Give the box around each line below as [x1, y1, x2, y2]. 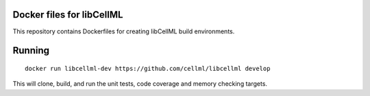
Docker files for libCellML [12, 9, 123, 20]
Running [12, 45, 50, 57]
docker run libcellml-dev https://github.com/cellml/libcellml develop [25, 65, 271, 72]
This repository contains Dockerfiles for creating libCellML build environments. [12, 27, 235, 35]
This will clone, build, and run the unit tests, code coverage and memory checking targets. [12, 80, 267, 88]
